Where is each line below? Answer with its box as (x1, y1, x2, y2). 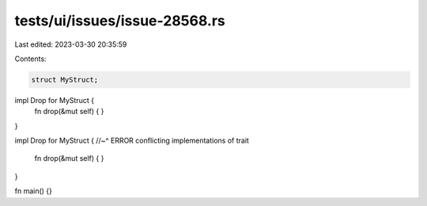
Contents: (14, 54, 47, 63)
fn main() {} (14, 186, 53, 196)
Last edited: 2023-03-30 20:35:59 (14, 40, 127, 49)
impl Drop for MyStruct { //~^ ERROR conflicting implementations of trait (14, 135, 249, 146)
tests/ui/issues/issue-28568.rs (14, 12, 225, 29)
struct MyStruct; (31, 75, 99, 84)
